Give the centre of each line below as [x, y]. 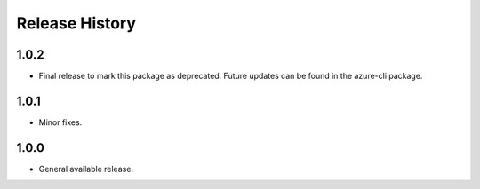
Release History [76, 23]
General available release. [86, 169]
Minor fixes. [60, 122]
